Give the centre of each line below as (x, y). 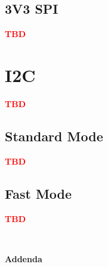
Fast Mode (38, 193)
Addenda (24, 258)
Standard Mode (54, 136)
